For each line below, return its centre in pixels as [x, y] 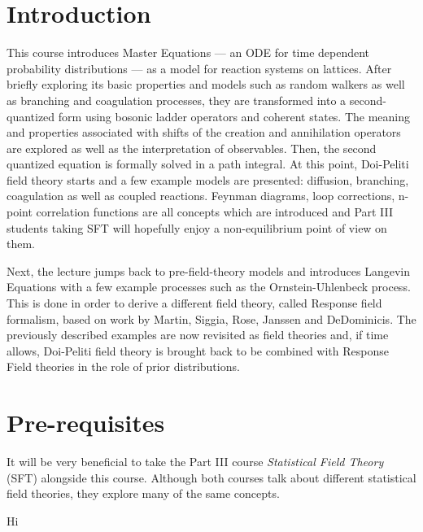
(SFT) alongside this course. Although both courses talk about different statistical [211, 477]
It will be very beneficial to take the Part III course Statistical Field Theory [195, 462]
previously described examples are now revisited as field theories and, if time [198, 335]
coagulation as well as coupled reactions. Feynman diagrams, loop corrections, [201, 196]
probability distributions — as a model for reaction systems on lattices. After [199, 68]
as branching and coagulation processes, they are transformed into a [177, 100]
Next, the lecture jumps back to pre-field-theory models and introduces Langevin [209, 270]
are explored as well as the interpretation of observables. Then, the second [192, 148]
